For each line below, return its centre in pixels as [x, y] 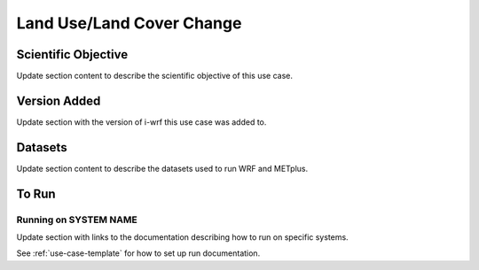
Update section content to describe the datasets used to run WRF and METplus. [162, 168]
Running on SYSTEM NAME [77, 220]
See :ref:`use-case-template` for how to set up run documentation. [138, 253]
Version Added [59, 100]
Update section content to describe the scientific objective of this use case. [154, 76]
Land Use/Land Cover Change [129, 23]
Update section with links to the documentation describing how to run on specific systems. [183, 237]
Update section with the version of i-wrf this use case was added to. [141, 122]
